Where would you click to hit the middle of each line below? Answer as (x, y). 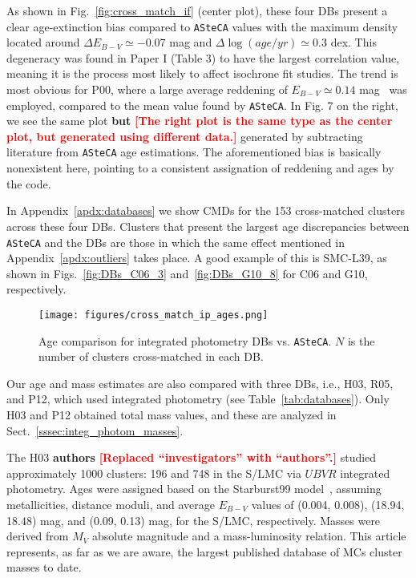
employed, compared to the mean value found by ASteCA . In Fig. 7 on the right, (202, 105)
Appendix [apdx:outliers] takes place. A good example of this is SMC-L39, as (197, 258)
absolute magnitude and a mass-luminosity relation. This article (249, 536)
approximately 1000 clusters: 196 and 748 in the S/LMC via (154, 473)
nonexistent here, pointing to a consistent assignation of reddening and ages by (200, 168)
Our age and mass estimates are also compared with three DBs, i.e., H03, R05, (200, 383)
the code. (29, 183)
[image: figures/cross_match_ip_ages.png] (153, 315)
